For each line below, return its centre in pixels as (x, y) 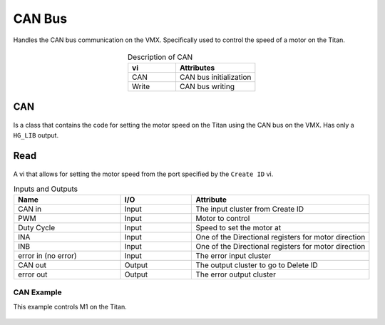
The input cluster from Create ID (250, 209)
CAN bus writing (207, 87)
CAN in (30, 209)
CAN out (32, 265)
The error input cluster (233, 255)
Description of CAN (160, 57)
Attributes (197, 68)
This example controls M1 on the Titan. (70, 306)
